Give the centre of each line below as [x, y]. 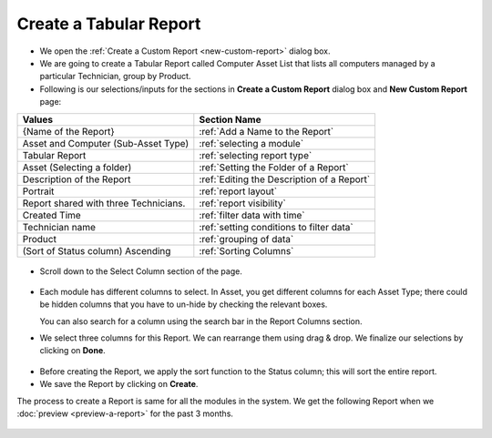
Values [38, 119]
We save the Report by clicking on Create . [119, 384]
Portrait [38, 191]
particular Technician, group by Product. [115, 76]
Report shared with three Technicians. [104, 203]
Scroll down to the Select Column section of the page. [141, 271]
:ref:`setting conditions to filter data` [277, 227]
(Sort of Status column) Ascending [97, 250]
